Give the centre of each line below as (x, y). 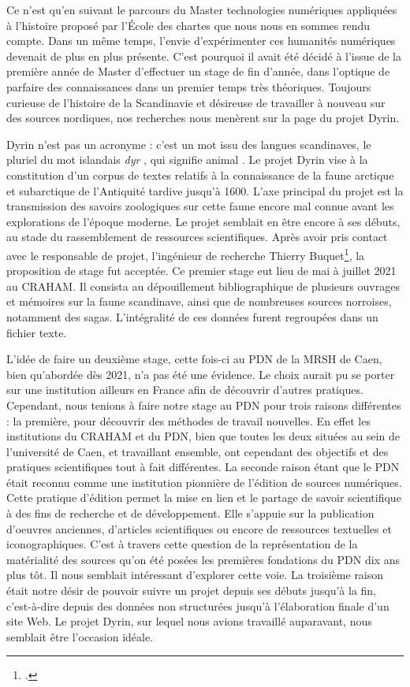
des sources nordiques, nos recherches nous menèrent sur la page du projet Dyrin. (203, 118)
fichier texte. (37, 332)
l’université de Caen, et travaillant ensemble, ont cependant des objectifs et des (198, 451)
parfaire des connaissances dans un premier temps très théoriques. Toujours (189, 86)
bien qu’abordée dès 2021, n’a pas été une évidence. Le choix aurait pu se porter (201, 374)
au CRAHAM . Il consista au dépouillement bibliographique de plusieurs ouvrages (203, 286)
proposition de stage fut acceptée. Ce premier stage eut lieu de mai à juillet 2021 (201, 271)
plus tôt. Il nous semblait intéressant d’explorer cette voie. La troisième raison (195, 575)
